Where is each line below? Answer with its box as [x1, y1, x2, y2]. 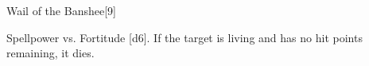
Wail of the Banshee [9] [6, 2, 116, 18]
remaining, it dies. [6, 45, 95, 61]
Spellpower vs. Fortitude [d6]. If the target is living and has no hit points [6, 29, 363, 45]
